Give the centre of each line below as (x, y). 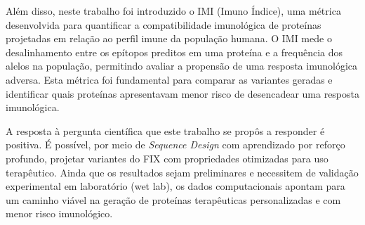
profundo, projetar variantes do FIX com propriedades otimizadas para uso (167, 158)
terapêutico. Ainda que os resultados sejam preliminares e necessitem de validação (182, 172)
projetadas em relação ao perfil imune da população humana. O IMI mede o (169, 38)
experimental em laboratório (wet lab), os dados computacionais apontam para (175, 186)
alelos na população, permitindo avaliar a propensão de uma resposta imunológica (181, 66)
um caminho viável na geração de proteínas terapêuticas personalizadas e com (173, 199)
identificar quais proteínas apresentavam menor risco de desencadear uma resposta (182, 93)
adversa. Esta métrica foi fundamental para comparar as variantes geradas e (169, 79)
